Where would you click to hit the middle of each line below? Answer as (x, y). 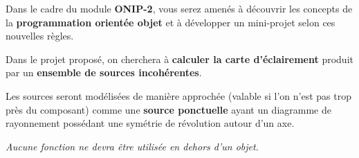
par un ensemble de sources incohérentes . (104, 72)
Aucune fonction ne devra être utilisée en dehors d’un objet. (132, 146)
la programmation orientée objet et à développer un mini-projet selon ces (171, 22)
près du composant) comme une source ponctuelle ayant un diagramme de (168, 109)
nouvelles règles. (40, 36)
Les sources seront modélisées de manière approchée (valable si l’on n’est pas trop (178, 95)
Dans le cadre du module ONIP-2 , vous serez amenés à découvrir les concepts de (179, 8)
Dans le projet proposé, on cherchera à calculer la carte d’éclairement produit (179, 59)
